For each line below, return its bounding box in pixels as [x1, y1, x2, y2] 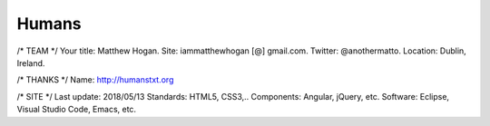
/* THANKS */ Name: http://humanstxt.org [16, 74, 174, 85]
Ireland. [16, 57, 45, 68]
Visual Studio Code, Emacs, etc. [16, 104, 136, 115]
